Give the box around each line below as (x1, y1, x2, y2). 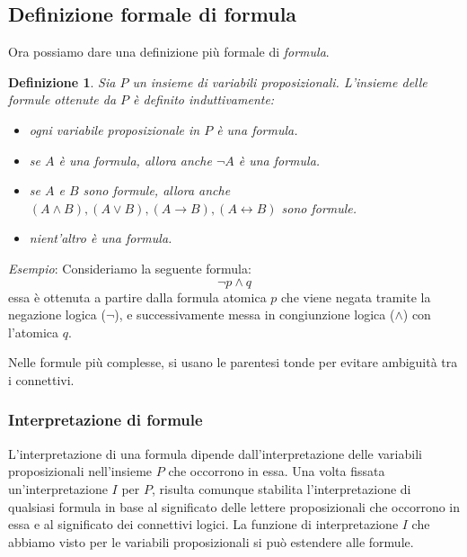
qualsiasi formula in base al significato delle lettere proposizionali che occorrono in (8, 497, 461, 516)
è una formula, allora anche (58, 150, 212, 169)
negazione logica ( (8, 305, 106, 324)
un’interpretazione (8, 479, 108, 498)
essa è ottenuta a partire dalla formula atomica (8, 287, 267, 306)
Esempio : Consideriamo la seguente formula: (8, 258, 251, 277)
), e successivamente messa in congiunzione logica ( (114, 305, 395, 324)
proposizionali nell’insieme (8, 462, 153, 481)
